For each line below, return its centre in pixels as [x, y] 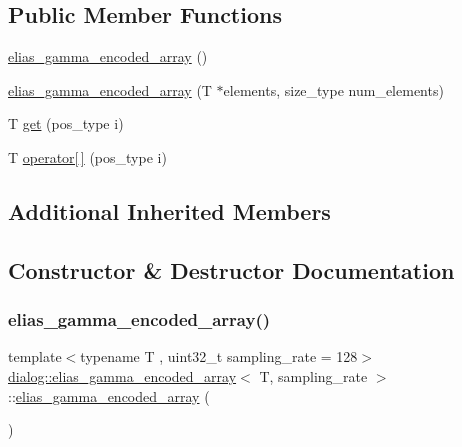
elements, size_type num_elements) [333, 89]
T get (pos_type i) [66, 123]
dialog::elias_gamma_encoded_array [122, 375]
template [35, 356]
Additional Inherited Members [169, 210]
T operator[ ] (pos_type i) [87, 156]
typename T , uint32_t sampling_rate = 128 [219, 356]
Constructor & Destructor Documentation [231, 269]
